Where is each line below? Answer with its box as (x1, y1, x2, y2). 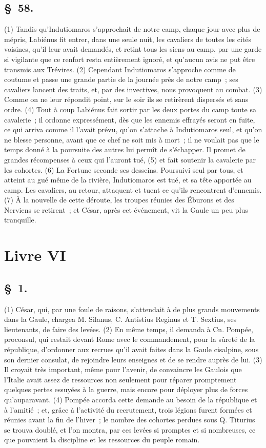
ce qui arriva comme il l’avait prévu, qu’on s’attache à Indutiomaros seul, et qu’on (4, 124, 262, 135)
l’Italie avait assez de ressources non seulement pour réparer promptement (4, 374, 237, 384)
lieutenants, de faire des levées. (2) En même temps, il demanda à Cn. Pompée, (4, 323, 254, 334)
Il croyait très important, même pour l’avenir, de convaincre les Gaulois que (4, 364, 242, 375)
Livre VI (4, 245, 66, 266)
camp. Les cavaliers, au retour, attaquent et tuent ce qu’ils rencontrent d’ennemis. (4, 184, 262, 195)
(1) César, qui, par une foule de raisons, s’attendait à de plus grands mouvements (4, 303, 260, 314)
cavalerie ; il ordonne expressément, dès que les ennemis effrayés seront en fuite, (4, 114, 255, 125)
